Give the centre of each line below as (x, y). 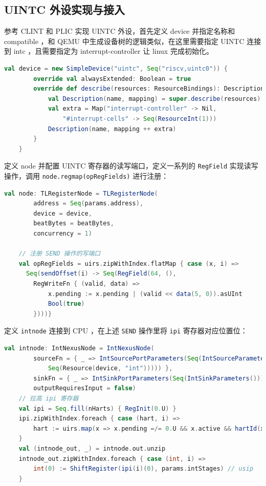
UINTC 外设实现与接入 (64, 9)
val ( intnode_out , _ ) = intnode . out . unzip (92, 448)
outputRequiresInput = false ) (85, 388)
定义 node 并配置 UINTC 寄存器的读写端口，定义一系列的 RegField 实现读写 (131, 166)
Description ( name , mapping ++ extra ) (112, 129)
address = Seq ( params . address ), (88, 204)
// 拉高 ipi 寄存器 (49, 398)
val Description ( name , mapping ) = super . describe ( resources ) (154, 99)
